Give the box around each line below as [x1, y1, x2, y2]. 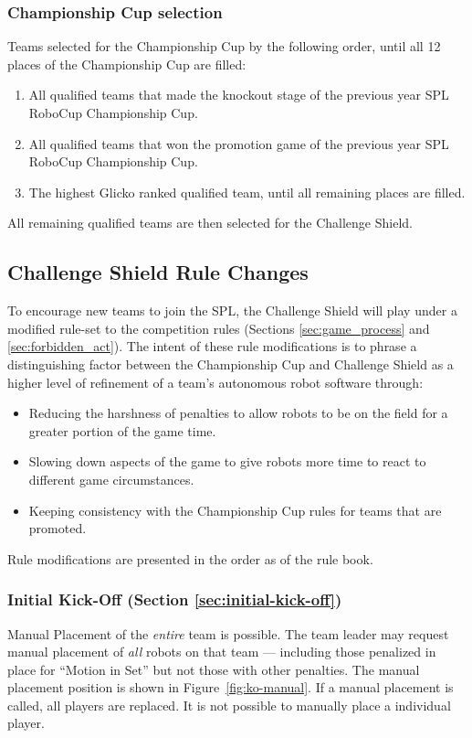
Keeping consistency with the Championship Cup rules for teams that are [28, 500, 442, 519]
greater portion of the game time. [28, 421, 216, 440]
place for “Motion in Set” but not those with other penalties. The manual [7, 659, 420, 679]
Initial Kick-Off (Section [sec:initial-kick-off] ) [7, 588, 342, 611]
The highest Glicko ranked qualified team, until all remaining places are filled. [28, 182, 466, 201]
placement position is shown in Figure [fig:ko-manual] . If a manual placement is [7, 678, 454, 697]
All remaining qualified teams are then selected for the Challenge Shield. [7, 213, 413, 232]
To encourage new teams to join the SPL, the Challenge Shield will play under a [7, 301, 457, 320]
